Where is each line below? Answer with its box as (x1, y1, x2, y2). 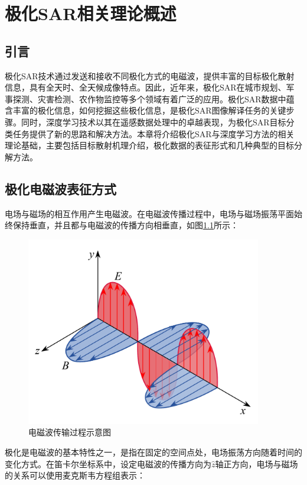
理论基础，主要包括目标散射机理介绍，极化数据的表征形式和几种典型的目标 (5, 139, 294, 151)
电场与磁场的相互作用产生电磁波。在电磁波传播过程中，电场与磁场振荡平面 (5, 207, 294, 219)
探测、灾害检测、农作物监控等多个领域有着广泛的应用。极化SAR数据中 (12, 92, 286, 105)
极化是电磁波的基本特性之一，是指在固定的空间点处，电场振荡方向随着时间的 (5, 446, 302, 458)
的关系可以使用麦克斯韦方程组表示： (5, 469, 145, 481)
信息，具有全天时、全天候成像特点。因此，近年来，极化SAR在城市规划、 (5, 81, 286, 93)
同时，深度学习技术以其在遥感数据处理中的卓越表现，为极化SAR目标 (21, 115, 286, 128)
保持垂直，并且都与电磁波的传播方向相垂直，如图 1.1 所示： (12, 219, 239, 231)
